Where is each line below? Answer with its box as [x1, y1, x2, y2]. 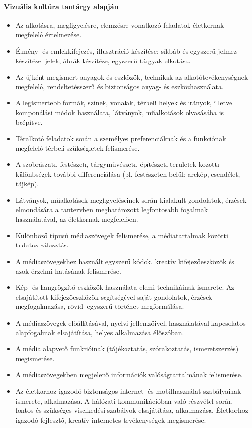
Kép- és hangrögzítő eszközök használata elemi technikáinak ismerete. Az [15, 282, 234, 292]
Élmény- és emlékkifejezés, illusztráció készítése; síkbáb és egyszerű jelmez [15, 45, 237, 56]
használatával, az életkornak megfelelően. [15, 214, 138, 224]
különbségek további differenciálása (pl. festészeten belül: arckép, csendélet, [15, 168, 240, 179]
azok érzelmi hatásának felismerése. [15, 265, 121, 276]
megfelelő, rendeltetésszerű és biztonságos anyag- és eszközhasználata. [15, 81, 224, 91]
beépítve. [15, 117, 42, 127]
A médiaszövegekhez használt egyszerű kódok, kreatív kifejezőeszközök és [15, 256, 234, 266]
